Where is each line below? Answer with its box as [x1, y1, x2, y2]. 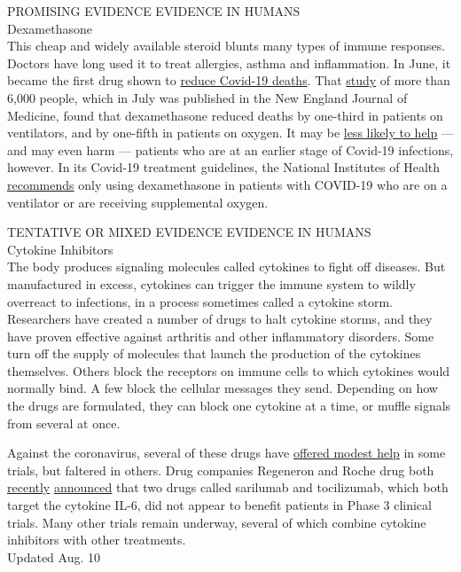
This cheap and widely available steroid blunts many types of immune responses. [7, 36, 446, 55]
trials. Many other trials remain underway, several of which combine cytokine [7, 513, 426, 531]
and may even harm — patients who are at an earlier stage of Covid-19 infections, [7, 140, 454, 159]
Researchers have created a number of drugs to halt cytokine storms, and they [7, 310, 433, 328]
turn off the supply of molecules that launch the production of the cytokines [7, 344, 421, 363]
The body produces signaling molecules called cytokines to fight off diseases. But [7, 257, 446, 276]
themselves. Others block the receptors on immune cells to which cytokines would [7, 361, 450, 380]
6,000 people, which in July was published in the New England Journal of [7, 88, 408, 106]
